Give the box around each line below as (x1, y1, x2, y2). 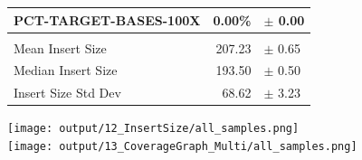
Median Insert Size (14, 61, 118, 80)
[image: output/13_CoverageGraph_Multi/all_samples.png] (7, 140, 357, 154)
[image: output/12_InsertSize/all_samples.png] (7, 122, 300, 136)
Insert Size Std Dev (14, 83, 121, 102)
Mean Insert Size (14, 38, 107, 57)
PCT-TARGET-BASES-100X (14, 10, 201, 29)
